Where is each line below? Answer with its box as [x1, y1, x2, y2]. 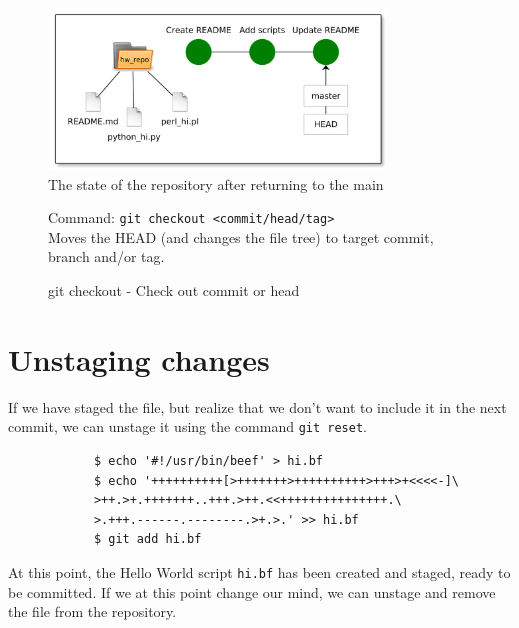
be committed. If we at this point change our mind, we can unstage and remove [8, 581, 496, 602]
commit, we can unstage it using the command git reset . [8, 416, 367, 437]
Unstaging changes [8, 338, 270, 379]
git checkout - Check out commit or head [48, 280, 300, 300]
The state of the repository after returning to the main [48, 173, 384, 194]
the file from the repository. [8, 601, 177, 622]
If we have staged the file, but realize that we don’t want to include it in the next [8, 396, 507, 417]
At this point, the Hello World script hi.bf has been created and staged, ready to [8, 561, 511, 582]
